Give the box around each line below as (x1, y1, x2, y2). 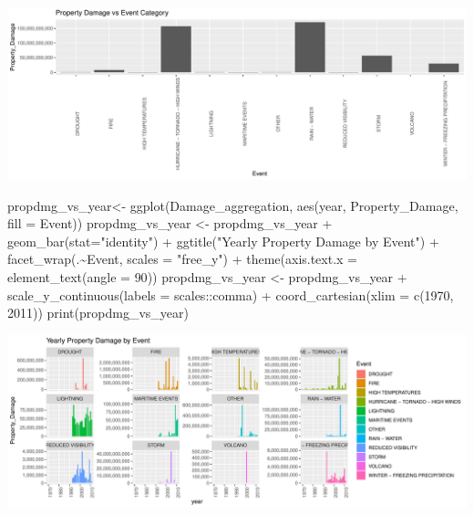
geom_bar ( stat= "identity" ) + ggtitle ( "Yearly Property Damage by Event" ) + (7, 231, 439, 250)
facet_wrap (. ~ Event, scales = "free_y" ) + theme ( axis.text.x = (7, 249, 358, 268)
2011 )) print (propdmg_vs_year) (7, 303, 189, 322)
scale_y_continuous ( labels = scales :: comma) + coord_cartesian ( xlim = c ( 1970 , (7, 285, 454, 304)
